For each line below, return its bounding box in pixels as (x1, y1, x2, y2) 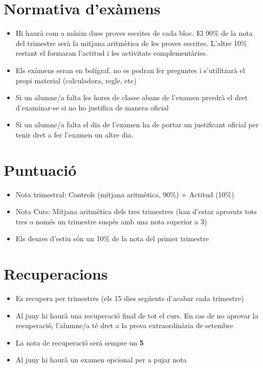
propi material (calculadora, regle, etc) (15, 75, 137, 85)
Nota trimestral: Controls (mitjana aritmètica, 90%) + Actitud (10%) (15, 189, 234, 199)
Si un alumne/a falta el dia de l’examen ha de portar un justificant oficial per (15, 119, 259, 130)
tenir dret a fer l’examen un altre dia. (15, 129, 134, 140)
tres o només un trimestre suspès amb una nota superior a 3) (15, 216, 207, 226)
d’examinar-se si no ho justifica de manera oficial (15, 102, 169, 112)
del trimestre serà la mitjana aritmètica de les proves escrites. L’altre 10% (15, 37, 247, 48)
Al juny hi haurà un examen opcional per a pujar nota (15, 354, 187, 365)
